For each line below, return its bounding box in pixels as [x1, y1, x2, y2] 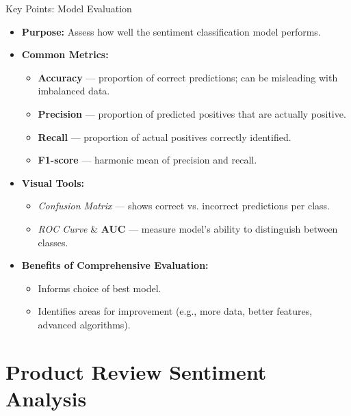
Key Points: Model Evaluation [5, 1, 132, 15]
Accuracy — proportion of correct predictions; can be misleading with [38, 70, 338, 84]
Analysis [5, 384, 87, 412]
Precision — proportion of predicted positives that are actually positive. [38, 106, 346, 120]
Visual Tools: [21, 175, 85, 190]
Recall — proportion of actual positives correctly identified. [38, 129, 291, 144]
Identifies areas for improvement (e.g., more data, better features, [38, 304, 313, 318]
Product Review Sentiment [5, 357, 267, 385]
